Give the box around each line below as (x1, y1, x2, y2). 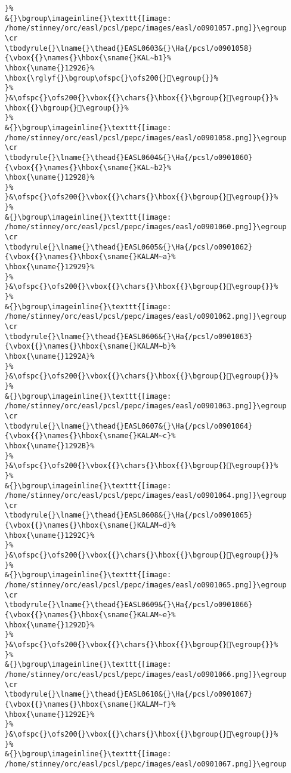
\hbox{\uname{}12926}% (5, 63, 95, 72)
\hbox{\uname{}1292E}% (5, 710, 95, 719)
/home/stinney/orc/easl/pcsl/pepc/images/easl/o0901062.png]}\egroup (5, 312, 287, 321)
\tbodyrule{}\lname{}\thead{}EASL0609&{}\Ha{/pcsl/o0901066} (5, 600, 253, 609)
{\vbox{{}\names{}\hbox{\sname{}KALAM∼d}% (5, 521, 176, 530)
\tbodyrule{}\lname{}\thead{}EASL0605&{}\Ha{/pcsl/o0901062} (5, 242, 253, 251)
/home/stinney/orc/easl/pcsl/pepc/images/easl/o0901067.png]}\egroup (5, 759, 287, 768)
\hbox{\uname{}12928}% (5, 173, 95, 182)
